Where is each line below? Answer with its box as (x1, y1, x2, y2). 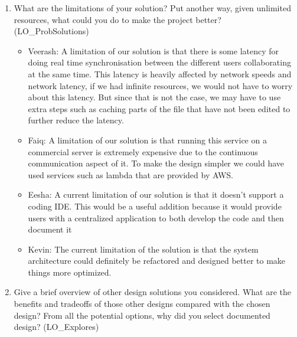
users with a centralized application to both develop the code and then (28, 211, 284, 224)
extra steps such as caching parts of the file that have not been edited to (28, 102, 291, 114)
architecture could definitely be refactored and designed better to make (28, 254, 286, 267)
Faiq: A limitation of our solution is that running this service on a (28, 133, 267, 146)
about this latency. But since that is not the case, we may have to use (28, 91, 281, 103)
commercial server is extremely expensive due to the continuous (28, 145, 258, 158)
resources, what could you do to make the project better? (14, 13, 221, 25)
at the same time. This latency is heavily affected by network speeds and (28, 67, 292, 80)
